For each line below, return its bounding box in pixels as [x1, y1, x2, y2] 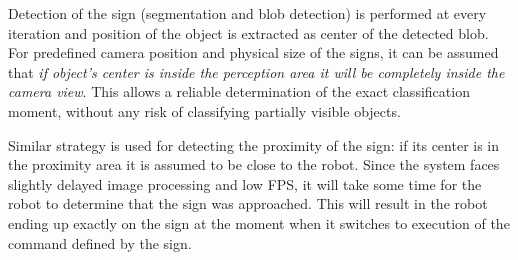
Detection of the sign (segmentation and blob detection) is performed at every [8, 3, 487, 23]
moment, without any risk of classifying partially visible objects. [8, 100, 401, 121]
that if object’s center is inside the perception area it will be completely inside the [8, 61, 505, 82]
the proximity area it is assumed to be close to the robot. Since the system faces [8, 154, 500, 175]
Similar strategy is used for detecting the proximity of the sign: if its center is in [8, 134, 500, 155]
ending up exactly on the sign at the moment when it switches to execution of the [8, 212, 510, 233]
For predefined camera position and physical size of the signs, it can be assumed [8, 42, 499, 63]
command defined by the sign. [8, 232, 192, 253]
